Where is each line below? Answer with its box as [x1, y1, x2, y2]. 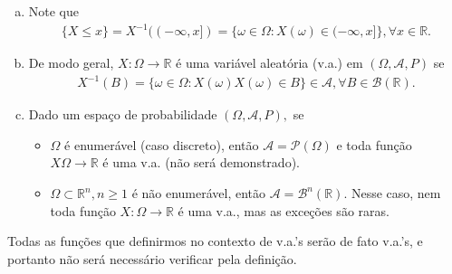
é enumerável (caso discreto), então [64, 135, 259, 154]
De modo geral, [28, 53, 114, 72]
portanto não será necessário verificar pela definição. [7, 249, 297, 268]
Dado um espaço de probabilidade [28, 105, 217, 124]
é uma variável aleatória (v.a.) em [176, 53, 363, 72]
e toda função [336, 135, 412, 154]
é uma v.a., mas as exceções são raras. [178, 201, 389, 220]
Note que [28, 2, 80, 20]
